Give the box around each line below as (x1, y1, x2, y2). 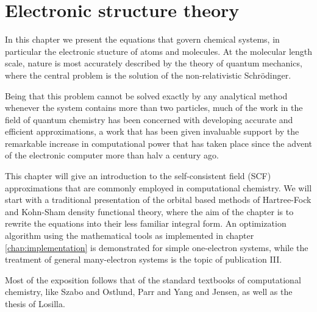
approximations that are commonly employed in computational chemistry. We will (5, 181, 312, 194)
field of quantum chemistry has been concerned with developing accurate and (5, 113, 293, 126)
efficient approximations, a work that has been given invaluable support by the (5, 125, 299, 138)
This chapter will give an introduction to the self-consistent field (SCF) (5, 169, 271, 182)
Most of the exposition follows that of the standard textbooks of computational (5, 273, 301, 286)
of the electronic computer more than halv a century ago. (5, 149, 219, 161)
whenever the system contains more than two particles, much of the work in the (5, 101, 303, 114)
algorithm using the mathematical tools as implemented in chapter (5, 229, 254, 242)
